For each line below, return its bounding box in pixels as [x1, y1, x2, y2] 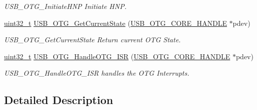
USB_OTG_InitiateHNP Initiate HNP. [4, 1, 126, 11]
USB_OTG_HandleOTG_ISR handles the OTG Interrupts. [4, 68, 189, 78]
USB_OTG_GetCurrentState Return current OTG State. [4, 34, 181, 45]
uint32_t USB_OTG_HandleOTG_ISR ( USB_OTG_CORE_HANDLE [4, 51, 230, 61]
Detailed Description [4, 92, 113, 108]
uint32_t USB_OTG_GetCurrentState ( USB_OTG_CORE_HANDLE [4, 17, 227, 28]
